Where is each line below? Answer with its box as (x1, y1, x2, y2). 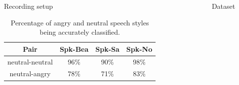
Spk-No (126, 43, 153, 54)
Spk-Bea (59, 43, 89, 54)
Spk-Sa (95, 43, 119, 54)
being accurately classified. (40, 27, 120, 37)
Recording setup (4, 1, 53, 11)
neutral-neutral (7, 56, 53, 66)
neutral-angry (9, 68, 51, 79)
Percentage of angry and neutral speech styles (10, 17, 149, 27)
